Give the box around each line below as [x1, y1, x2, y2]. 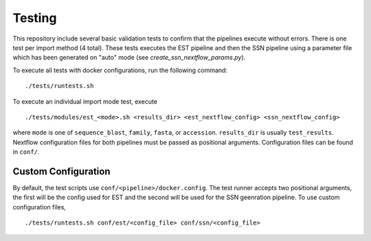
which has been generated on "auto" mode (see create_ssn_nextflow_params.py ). [12, 54, 246, 62]
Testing [12, 10, 57, 25]
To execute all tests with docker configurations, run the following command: [12, 66, 228, 74]
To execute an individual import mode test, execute [12, 97, 158, 106]
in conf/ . [12, 148, 40, 156]
